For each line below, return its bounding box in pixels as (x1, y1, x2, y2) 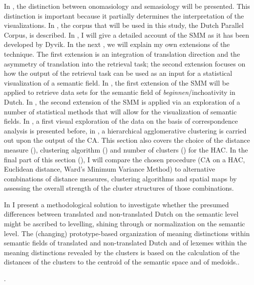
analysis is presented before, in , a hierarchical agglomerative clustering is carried (4, 125, 247, 135)
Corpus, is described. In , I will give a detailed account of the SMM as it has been (4, 29, 250, 40)
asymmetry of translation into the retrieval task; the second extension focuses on (4, 58, 246, 68)
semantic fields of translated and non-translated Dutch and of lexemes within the (4, 238, 247, 248)
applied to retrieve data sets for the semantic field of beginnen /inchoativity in (4, 87, 235, 97)
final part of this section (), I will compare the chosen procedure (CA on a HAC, (4, 154, 245, 164)
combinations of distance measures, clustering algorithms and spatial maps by (4, 173, 237, 183)
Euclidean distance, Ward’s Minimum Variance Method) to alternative (4, 164, 215, 174)
